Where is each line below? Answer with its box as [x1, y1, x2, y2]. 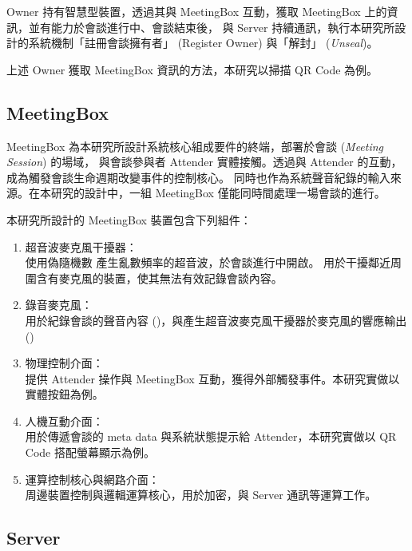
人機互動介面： [25, 412, 104, 429]
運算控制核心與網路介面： [25, 470, 160, 487]
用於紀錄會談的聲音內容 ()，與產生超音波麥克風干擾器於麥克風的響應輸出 [25, 311, 407, 328]
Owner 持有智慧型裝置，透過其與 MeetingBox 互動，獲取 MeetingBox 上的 [6, 3, 387, 19]
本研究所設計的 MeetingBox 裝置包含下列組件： [6, 211, 252, 228]
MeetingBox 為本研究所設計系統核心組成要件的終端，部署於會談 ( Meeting [6, 137, 384, 154]
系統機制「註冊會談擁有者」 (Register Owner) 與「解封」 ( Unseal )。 [28, 34, 378, 51]
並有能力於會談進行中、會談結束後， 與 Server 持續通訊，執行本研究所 [28, 18, 395, 35]
